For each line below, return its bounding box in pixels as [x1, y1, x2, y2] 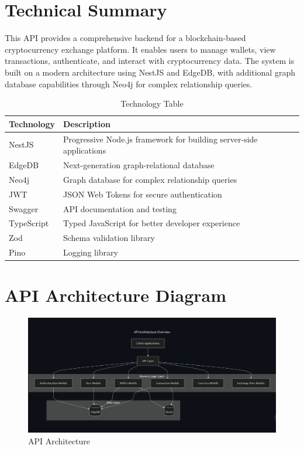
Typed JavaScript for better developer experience [63, 217, 240, 229]
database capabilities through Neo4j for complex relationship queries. [5, 77, 253, 90]
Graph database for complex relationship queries [63, 173, 237, 185]
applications [63, 144, 106, 157]
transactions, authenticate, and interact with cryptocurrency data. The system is [5, 55, 295, 67]
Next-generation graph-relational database [63, 158, 215, 171]
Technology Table [120, 97, 184, 110]
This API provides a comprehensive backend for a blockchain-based [5, 32, 246, 44]
